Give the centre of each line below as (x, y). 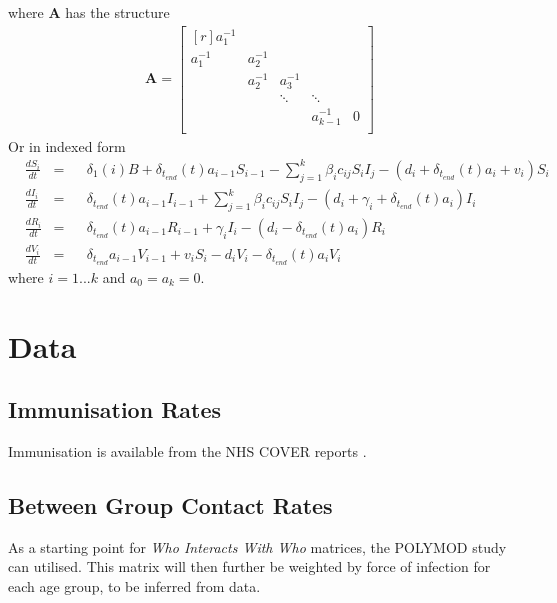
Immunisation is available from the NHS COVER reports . (187, 451)
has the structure (117, 12)
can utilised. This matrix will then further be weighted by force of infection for (249, 566)
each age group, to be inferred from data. (134, 586)
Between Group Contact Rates (170, 505)
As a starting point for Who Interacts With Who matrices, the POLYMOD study (257, 546)
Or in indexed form (67, 145)
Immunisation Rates (115, 409)
